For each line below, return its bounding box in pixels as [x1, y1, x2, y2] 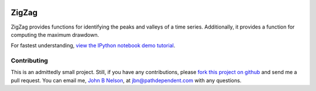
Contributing [11, 57, 48, 65]
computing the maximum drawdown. [11, 31, 99, 38]
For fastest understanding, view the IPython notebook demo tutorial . [11, 42, 176, 49]
